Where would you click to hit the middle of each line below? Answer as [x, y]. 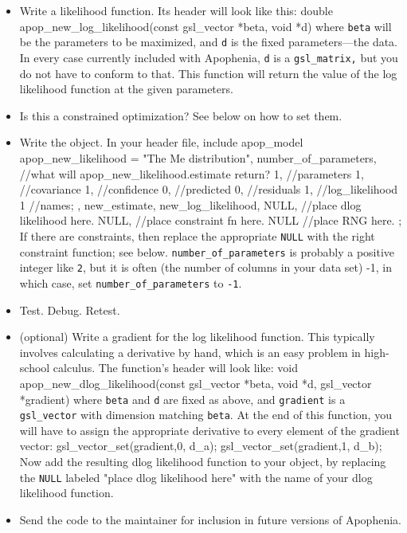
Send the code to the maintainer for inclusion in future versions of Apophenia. [210, 519]
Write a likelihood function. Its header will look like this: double [176, 10]
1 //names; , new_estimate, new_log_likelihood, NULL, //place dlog [190, 204]
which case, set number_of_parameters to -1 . [131, 282]
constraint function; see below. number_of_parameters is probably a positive [207, 251]
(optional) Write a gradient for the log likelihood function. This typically [197, 337]
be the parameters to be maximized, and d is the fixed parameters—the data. [209, 42]
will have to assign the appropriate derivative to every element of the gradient [209, 430]
